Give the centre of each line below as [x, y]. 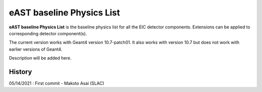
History [21, 72]
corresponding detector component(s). [48, 33]
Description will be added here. [40, 58]
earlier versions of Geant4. [36, 49]
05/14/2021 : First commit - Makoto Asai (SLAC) [57, 83]
